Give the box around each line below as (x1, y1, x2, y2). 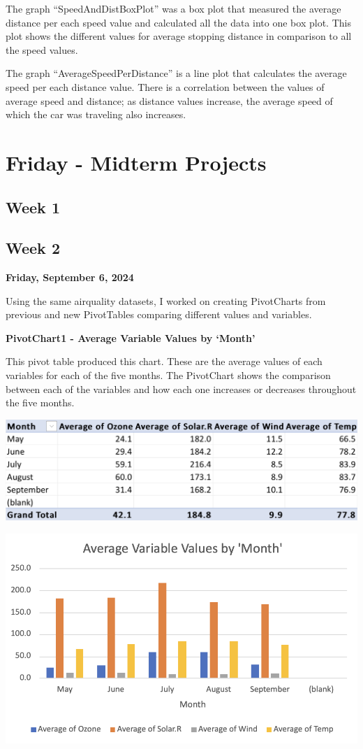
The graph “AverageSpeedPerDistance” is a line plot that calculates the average (6, 66, 347, 80)
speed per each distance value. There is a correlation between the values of (6, 79, 325, 94)
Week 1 (6, 196, 60, 217)
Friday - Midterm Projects (6, 148, 267, 176)
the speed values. (6, 42, 78, 57)
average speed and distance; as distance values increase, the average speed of (6, 93, 333, 108)
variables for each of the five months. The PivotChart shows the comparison (6, 368, 331, 383)
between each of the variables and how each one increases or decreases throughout (6, 381, 357, 396)
